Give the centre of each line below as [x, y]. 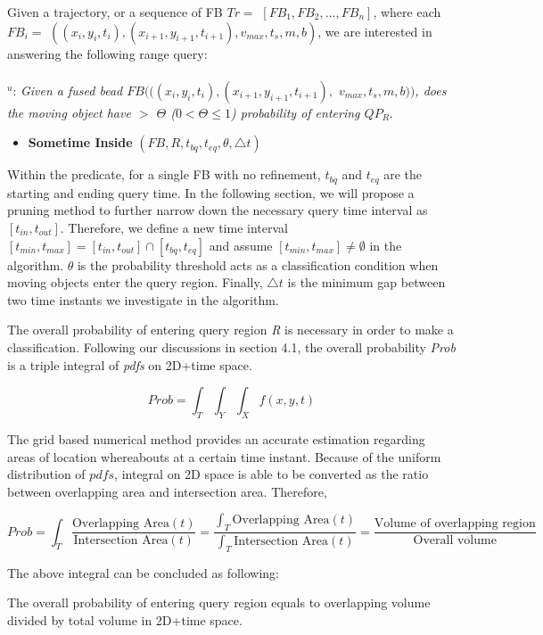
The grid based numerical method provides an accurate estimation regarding [216, 438]
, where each [407, 12]
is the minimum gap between [366, 282]
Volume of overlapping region [455, 524]
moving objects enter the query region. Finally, [135, 282]
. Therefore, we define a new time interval [174, 228]
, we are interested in [375, 31]
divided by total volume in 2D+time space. [125, 620]
